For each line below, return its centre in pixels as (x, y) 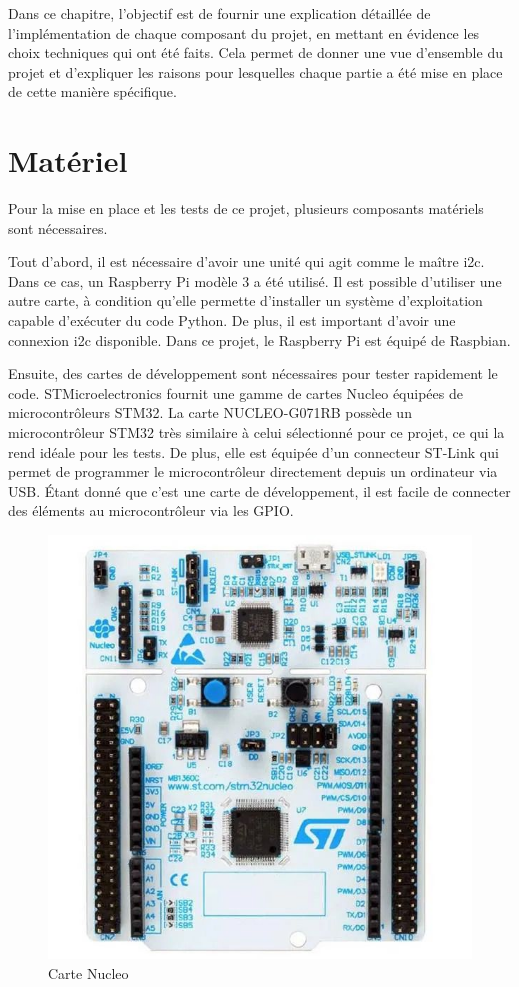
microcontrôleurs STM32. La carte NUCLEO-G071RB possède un (210, 412)
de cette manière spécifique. (92, 91)
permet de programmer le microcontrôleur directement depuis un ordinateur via (253, 471)
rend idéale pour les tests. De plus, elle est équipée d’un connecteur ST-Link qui (253, 451)
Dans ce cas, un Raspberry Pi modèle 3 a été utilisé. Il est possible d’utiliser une (255, 280)
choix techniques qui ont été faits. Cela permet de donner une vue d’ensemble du (255, 52)
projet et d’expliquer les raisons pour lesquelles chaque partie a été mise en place (255, 71)
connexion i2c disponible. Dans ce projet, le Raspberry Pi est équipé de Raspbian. (259, 339)
